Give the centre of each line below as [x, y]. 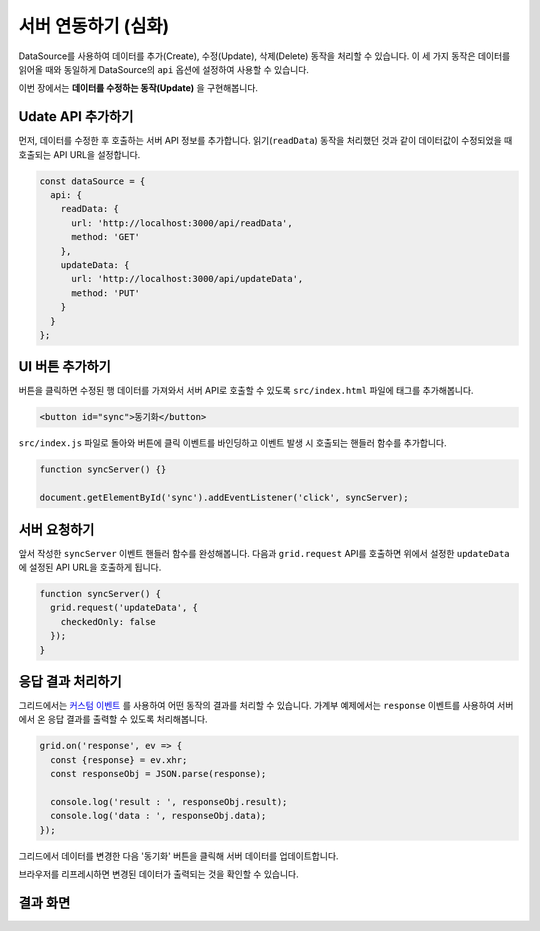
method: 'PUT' [105, 293]
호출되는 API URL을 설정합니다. [79, 154]
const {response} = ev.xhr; [119, 759]
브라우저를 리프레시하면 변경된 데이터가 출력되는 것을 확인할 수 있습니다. [158, 874]
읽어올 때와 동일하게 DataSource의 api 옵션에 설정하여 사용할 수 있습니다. [164, 69]
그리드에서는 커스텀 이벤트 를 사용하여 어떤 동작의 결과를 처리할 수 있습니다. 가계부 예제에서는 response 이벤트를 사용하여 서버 [266, 706]
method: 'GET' [105, 237]
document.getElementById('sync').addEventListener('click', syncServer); [224, 498]
